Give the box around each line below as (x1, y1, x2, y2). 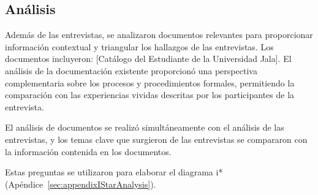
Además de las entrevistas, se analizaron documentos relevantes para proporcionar (5, 28, 313, 41)
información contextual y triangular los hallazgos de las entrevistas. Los (5, 40, 274, 53)
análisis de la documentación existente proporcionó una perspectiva (5, 64, 257, 77)
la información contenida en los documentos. (5, 145, 172, 158)
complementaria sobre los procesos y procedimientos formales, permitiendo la (5, 76, 295, 89)
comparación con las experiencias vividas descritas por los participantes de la (5, 88, 295, 101)
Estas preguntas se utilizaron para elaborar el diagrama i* (5, 166, 223, 178)
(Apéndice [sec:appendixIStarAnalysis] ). (5, 177, 156, 190)
